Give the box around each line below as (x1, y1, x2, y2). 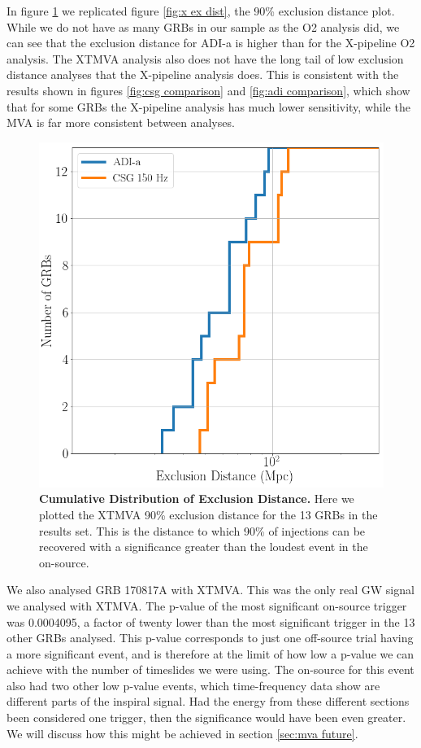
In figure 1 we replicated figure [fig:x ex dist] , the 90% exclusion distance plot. (7, 2, 395, 19)
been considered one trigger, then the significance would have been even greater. (7, 709, 406, 726)
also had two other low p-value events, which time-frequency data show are (7, 676, 380, 693)
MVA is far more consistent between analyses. (7, 114, 235, 131)
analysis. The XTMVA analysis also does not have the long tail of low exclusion (7, 50, 404, 67)
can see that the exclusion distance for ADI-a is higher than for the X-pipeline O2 (7, 34, 415, 51)
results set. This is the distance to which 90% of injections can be (39, 522, 366, 539)
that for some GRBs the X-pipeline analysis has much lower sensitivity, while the (7, 98, 410, 115)
